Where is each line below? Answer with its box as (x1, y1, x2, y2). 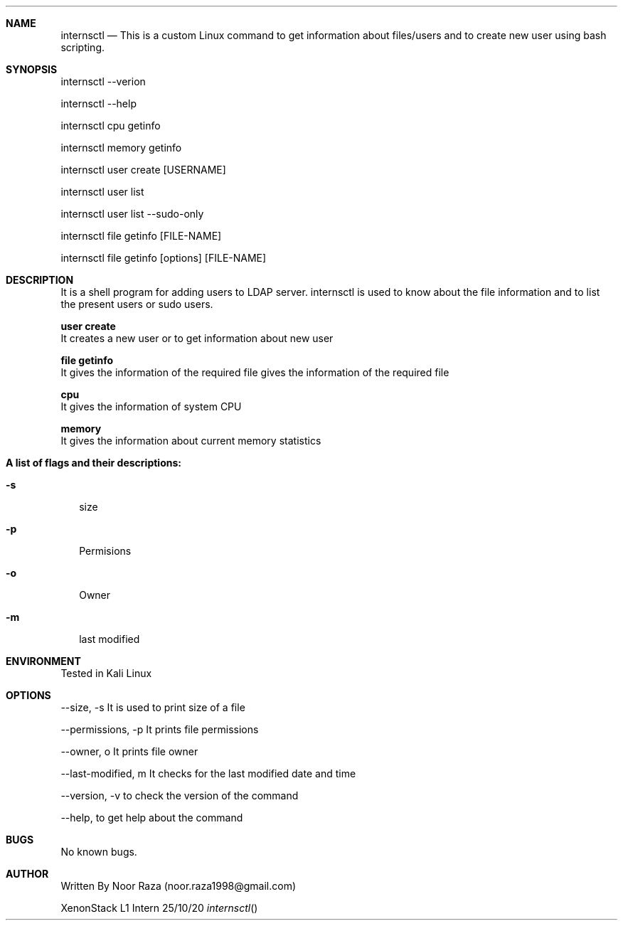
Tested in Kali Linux (60, 667, 152, 679)
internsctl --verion (60, 75, 146, 87)
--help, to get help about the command (60, 811, 243, 824)
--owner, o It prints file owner (60, 745, 198, 757)
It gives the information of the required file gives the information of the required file (60, 366, 449, 378)
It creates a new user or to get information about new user (60, 332, 334, 344)
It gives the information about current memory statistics (60, 435, 321, 447)
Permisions (79, 545, 132, 557)
